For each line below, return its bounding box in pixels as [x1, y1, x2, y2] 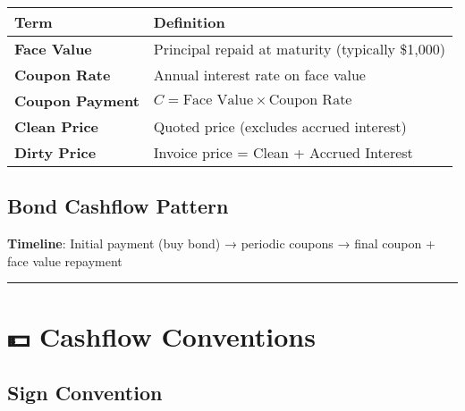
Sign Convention [7, 379, 163, 407]
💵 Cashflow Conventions [7, 317, 316, 354]
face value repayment [7, 251, 123, 270]
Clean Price [14, 116, 99, 137]
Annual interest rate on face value [153, 64, 366, 85]
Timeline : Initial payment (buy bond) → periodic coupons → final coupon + [7, 234, 435, 253]
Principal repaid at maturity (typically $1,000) [153, 38, 446, 59]
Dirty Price [14, 142, 97, 163]
